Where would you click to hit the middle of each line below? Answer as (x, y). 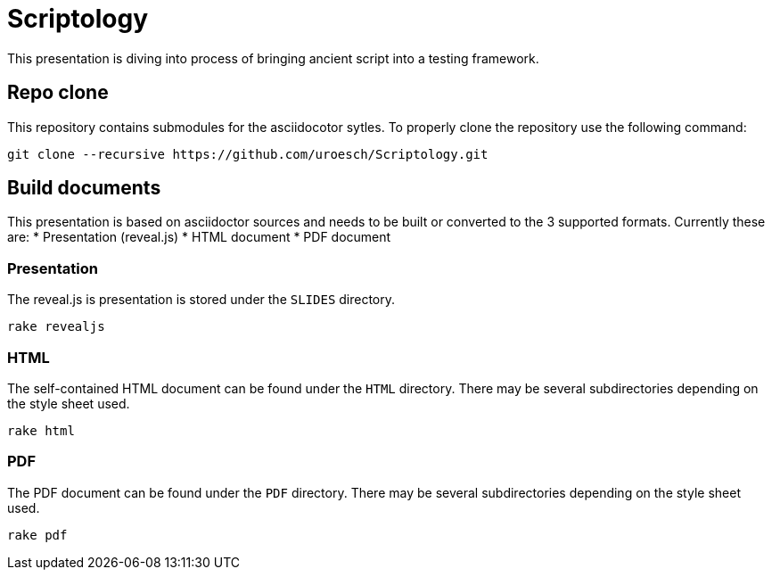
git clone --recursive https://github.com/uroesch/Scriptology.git (248, 154)
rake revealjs (56, 327)
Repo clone (58, 93)
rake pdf (37, 535)
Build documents (84, 188)
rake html (41, 430)
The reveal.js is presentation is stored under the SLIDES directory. (201, 300)
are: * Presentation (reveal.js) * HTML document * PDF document (199, 237)
